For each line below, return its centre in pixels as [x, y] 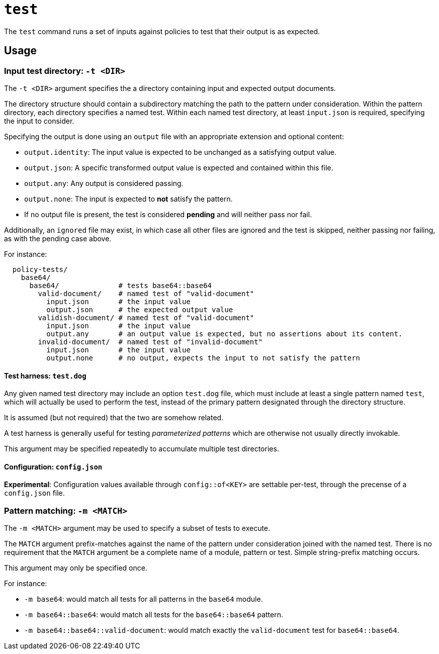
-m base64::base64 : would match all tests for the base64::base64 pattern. [154, 615]
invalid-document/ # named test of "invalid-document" [150, 342]
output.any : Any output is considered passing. [104, 183]
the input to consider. [39, 121]
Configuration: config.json [53, 466]
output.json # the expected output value [140, 309]
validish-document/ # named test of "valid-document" [146, 317]
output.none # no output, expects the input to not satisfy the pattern [203, 358]
